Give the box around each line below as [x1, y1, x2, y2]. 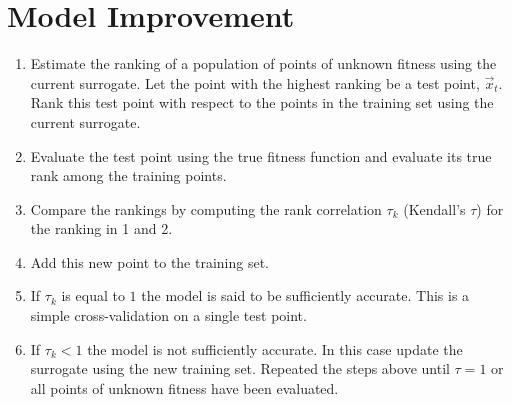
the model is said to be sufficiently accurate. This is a [141, 285, 470, 306]
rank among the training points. [30, 165, 227, 186]
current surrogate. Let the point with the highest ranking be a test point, [30, 72, 480, 93]
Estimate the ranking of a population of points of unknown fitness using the [30, 53, 497, 74]
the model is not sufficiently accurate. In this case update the [87, 338, 463, 359]
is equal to [61, 285, 125, 306]
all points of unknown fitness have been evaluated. [30, 377, 339, 398]
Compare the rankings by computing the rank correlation [30, 198, 382, 219]
